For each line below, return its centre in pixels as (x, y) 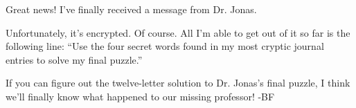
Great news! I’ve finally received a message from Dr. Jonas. (131, 9)
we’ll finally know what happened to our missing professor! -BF (140, 96)
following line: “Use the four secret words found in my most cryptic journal (165, 46)
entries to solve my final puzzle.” (74, 59)
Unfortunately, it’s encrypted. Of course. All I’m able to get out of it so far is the (178, 32)
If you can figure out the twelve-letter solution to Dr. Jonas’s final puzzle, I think (178, 83)
